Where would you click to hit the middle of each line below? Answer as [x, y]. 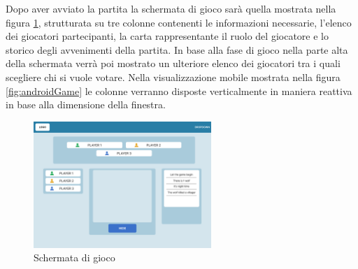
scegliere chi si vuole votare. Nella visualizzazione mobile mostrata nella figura [173, 77]
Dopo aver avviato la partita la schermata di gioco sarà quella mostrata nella [171, 8]
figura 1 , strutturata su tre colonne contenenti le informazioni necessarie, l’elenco [179, 22]
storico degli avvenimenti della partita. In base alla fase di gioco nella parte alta [177, 49]
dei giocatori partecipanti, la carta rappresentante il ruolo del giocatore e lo [167, 36]
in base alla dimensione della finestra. [86, 104]
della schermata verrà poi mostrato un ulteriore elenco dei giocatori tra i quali [173, 63]
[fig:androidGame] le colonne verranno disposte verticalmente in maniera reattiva [179, 90]
